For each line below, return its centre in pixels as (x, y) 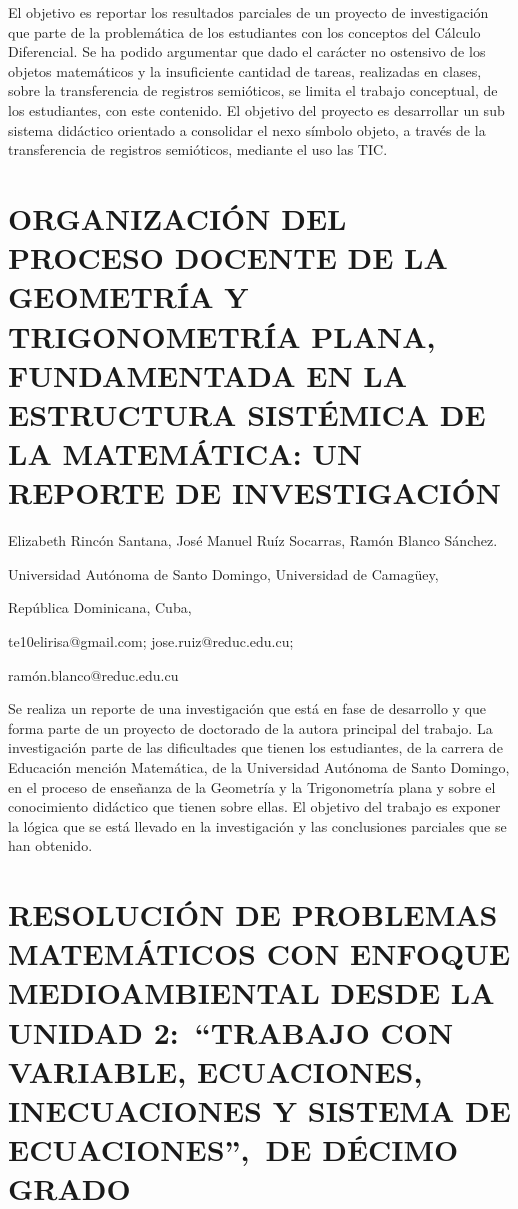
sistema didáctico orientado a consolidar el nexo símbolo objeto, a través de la (247, 129)
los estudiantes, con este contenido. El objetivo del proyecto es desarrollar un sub (256, 109)
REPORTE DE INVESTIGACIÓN (254, 492)
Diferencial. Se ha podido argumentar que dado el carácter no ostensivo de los (247, 51)
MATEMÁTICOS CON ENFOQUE (259, 953)
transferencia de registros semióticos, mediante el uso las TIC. (198, 149)
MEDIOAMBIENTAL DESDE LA (251, 992)
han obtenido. (50, 845)
